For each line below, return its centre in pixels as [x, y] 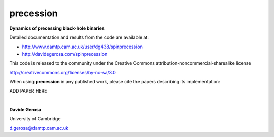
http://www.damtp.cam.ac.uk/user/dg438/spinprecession [82, 47]
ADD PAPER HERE [28, 91]
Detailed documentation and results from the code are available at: [79, 37]
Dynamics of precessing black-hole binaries [57, 28]
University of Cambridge [35, 119]
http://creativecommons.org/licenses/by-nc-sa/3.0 [63, 72]
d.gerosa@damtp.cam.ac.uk [39, 128]
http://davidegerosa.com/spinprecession [65, 54]
